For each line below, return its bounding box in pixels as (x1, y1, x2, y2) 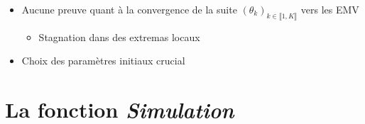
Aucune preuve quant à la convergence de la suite (21, 2, 237, 16)
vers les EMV (300, 2, 359, 16)
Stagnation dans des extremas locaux (38, 29, 200, 44)
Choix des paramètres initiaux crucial (21, 53, 185, 68)
